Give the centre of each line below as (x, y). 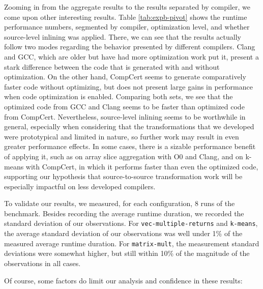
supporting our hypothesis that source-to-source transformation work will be (123, 176)
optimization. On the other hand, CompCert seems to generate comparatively (125, 77)
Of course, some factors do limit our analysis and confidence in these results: (123, 280)
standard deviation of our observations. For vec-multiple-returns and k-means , (131, 223)
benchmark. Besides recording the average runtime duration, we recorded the (124, 213)
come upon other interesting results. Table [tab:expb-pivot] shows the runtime (126, 17)
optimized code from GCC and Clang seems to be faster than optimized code (124, 106)
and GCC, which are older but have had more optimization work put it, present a (131, 56)
